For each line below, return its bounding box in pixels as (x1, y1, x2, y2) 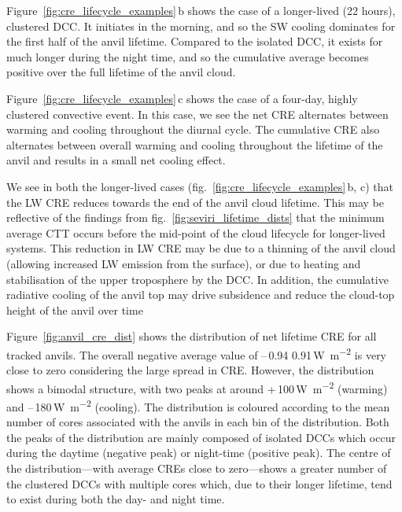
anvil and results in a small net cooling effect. (6, 152, 226, 168)
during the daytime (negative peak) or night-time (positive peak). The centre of (6, 444, 391, 461)
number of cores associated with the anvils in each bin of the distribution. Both (6, 414, 389, 430)
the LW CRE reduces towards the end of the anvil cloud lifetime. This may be (6, 193, 384, 210)
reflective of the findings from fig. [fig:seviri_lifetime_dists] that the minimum (6, 209, 385, 226)
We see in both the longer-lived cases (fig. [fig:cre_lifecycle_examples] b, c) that (6, 178, 393, 194)
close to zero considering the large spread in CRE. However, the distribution (6, 362, 374, 378)
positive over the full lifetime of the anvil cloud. (6, 64, 236, 80)
